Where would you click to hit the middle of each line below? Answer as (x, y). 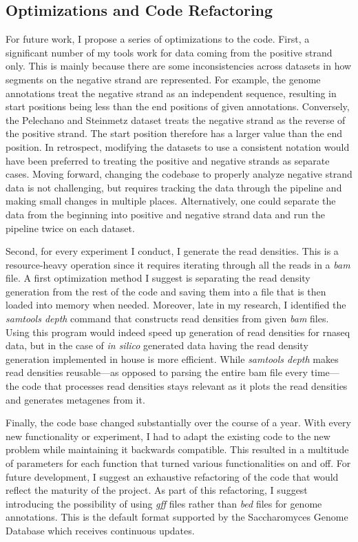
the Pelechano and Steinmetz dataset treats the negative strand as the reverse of (176, 119)
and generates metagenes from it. (75, 399)
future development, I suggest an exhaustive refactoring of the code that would (172, 476)
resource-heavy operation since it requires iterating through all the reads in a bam (178, 264)
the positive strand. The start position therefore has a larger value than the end (174, 133)
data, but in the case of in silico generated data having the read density (157, 345)
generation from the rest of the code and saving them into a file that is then (166, 291)
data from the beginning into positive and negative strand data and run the (165, 214)
